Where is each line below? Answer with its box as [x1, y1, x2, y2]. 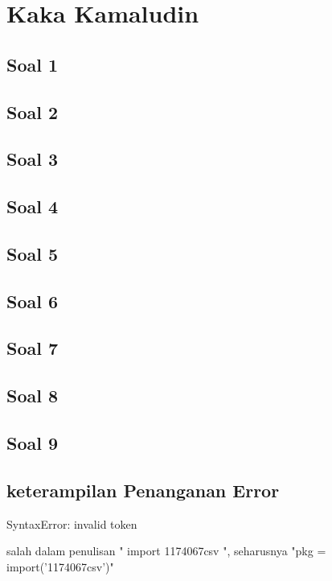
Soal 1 [6, 52, 59, 76]
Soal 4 [6, 194, 59, 219]
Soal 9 [6, 431, 59, 455]
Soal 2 [6, 99, 59, 124]
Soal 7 [6, 336, 59, 361]
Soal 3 [6, 146, 59, 171]
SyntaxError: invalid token [6, 515, 137, 532]
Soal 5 [6, 241, 59, 266]
